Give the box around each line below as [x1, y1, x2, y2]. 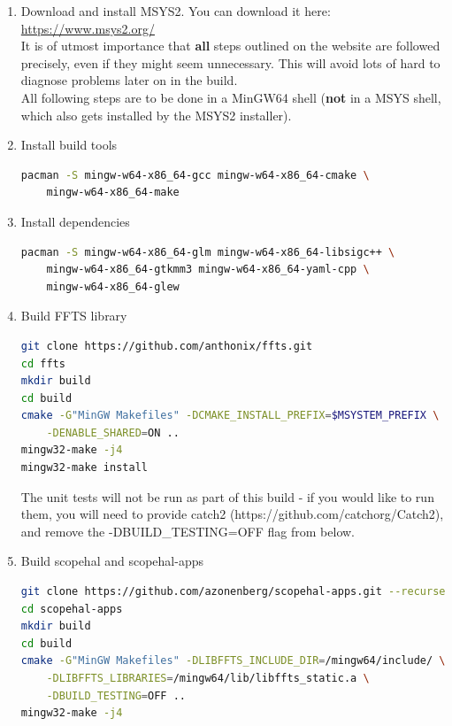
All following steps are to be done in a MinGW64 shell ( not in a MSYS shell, [20, 88, 441, 106]
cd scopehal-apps [20, 602, 123, 615]
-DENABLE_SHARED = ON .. [46, 426, 180, 439]
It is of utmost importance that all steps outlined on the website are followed [20, 36, 441, 55]
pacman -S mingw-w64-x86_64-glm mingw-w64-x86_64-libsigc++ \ [20, 245, 395, 259]
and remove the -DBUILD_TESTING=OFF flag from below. [20, 521, 355, 540]
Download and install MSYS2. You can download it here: [20, 2, 331, 19]
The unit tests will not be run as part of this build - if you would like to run [20, 487, 434, 506]
